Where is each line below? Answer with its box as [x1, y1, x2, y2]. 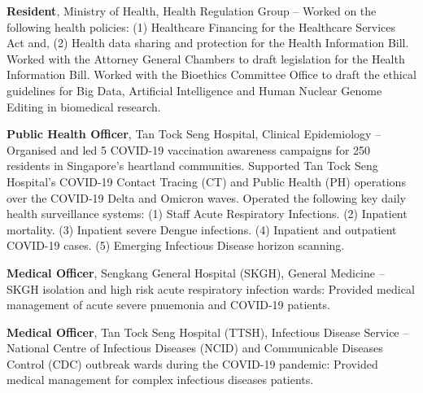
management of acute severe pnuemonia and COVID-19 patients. [7, 296, 330, 313]
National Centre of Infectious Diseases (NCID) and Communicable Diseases [7, 339, 383, 356]
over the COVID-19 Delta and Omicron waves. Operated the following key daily [7, 189, 406, 206]
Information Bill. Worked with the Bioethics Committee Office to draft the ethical [7, 66, 416, 83]
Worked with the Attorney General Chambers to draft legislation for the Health [7, 50, 405, 67]
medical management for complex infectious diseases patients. [7, 371, 314, 388]
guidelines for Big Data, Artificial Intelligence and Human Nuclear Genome [7, 81, 382, 98]
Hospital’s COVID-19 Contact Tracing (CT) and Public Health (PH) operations [7, 172, 406, 190]
